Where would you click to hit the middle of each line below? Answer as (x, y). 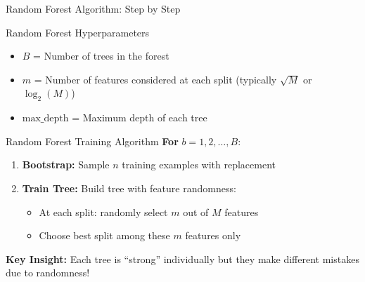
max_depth (45, 119)
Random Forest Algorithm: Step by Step (93, 8)
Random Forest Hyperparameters (78, 32)
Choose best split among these (104, 235)
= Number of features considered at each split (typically (155, 79)
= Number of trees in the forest (101, 56)
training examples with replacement (199, 164)
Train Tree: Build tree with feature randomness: (129, 188)
